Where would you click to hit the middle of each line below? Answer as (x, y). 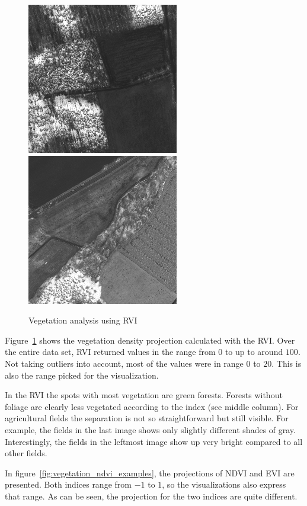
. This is (287, 363)
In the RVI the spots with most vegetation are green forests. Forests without (144, 395)
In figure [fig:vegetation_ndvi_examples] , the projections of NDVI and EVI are (150, 473)
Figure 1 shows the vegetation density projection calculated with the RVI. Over (150, 340)
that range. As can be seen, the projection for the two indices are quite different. (151, 496)
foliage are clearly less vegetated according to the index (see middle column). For (152, 406)
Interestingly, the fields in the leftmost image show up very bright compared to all (154, 441)
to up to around (254, 352)
